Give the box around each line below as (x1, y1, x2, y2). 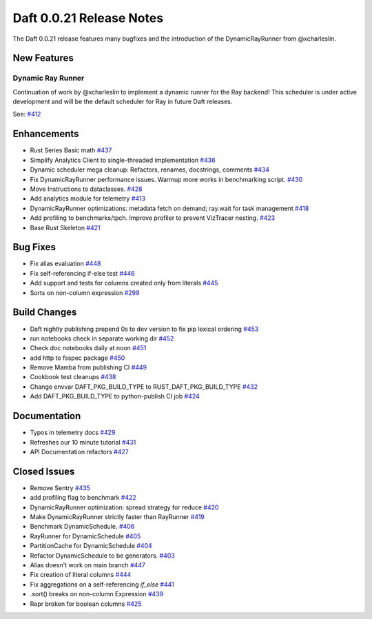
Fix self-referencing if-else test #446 (30, 269, 136, 277)
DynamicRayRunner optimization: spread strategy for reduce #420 (30, 503, 219, 511)
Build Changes (12, 307, 77, 318)
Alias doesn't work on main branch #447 (30, 560, 146, 569)
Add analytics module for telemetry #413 (30, 194, 146, 203)
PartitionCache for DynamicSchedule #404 (30, 542, 153, 550)
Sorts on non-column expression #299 (30, 288, 140, 296)
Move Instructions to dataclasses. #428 (30, 185, 143, 193)
